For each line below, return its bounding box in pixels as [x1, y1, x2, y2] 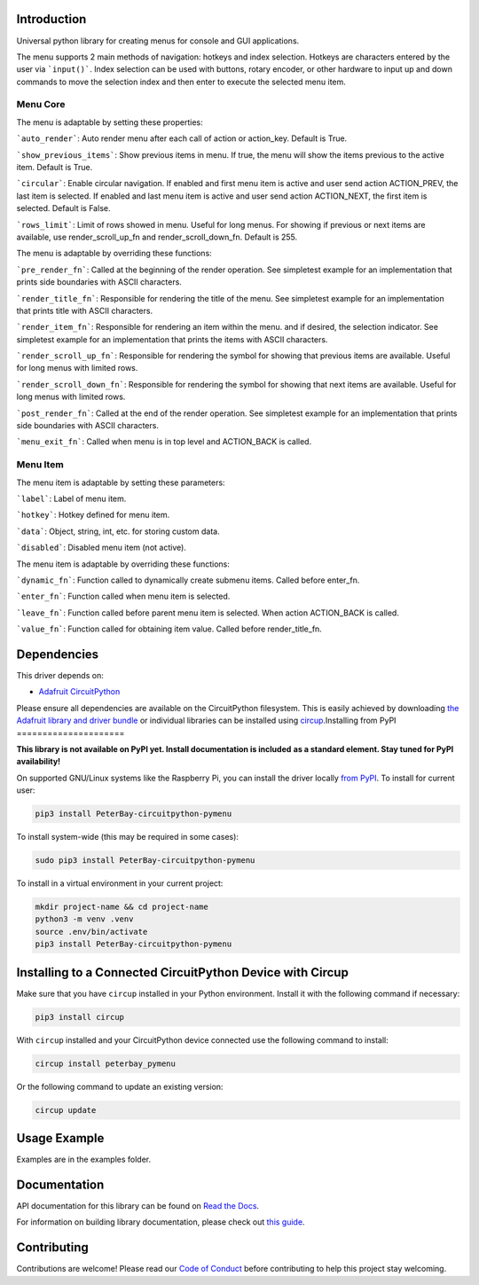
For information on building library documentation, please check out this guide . [16, 1217, 305, 1227]
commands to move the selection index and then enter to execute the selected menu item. [16, 76, 346, 87]
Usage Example [16, 1131, 105, 1146]
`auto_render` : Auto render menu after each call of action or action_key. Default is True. [16, 133, 348, 144]
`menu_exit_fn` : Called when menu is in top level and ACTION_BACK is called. [16, 436, 312, 447]
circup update [35, 1105, 97, 1115]
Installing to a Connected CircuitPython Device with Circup [16, 965, 349, 980]
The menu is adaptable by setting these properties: [16, 116, 203, 128]
